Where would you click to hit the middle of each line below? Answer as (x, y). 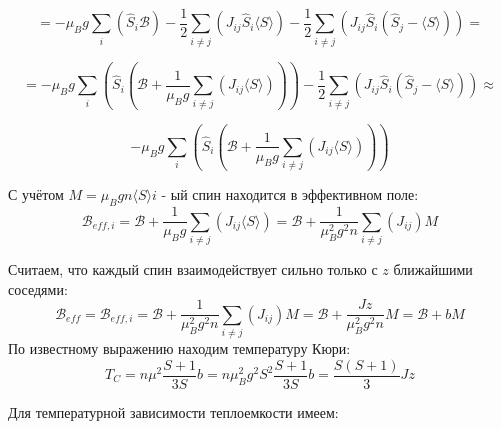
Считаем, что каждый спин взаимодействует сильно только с (193, 268)
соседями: (38, 288)
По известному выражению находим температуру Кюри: (179, 347)
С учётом (36, 194)
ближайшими (433, 268)
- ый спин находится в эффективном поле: (290, 194)
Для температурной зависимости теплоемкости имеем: (173, 411)
